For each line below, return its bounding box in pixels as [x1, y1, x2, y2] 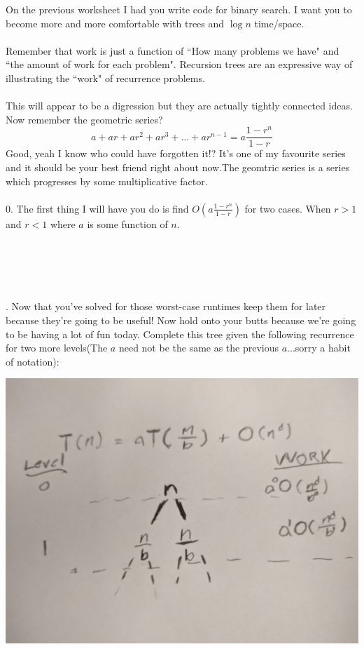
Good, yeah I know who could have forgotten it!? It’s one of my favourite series [6, 146, 346, 161]
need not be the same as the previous [118, 340, 279, 355]
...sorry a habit [287, 340, 351, 355]
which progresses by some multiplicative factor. [6, 173, 208, 188]
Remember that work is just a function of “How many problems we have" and [6, 43, 339, 58]
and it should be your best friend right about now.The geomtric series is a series [6, 160, 350, 175]
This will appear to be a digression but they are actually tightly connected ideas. [6, 98, 353, 113]
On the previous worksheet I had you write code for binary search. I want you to [6, 2, 352, 16]
